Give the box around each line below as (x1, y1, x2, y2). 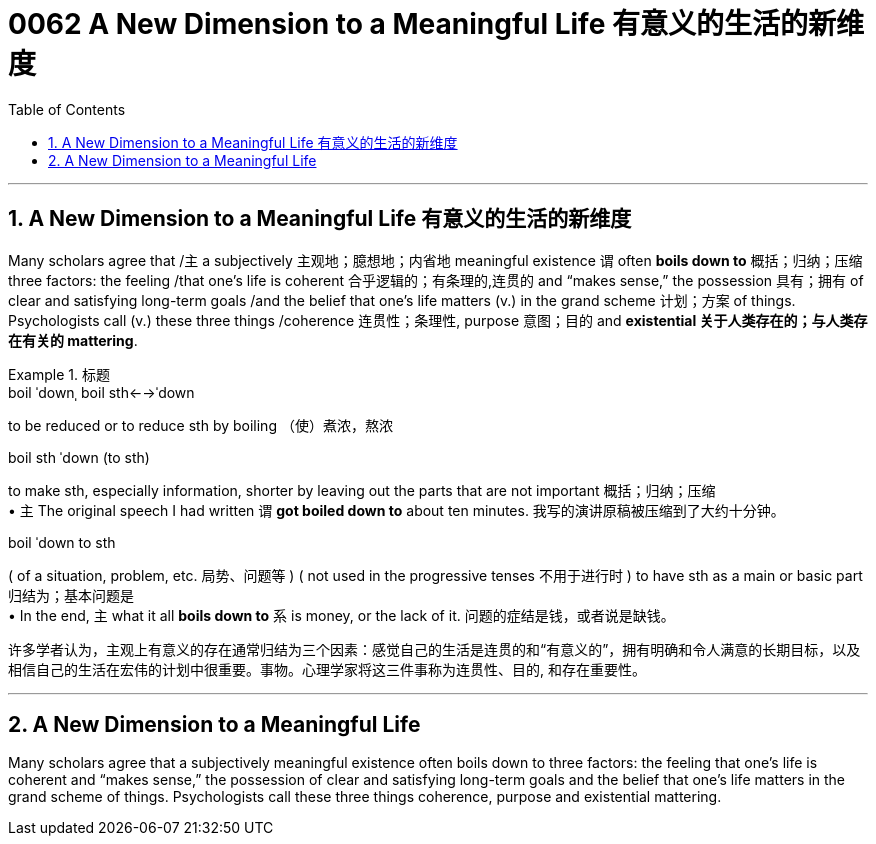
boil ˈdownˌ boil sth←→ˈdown (8, 383, 195, 401)
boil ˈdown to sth (8, 533, 116, 551)
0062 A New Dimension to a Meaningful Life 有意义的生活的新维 (8, 7, 864, 41)
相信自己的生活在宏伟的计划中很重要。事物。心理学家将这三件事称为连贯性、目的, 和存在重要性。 (8, 660, 646, 678)
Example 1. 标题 (8, 365, 110, 383)
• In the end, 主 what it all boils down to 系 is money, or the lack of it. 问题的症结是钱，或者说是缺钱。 (8, 606, 675, 624)
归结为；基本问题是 (8, 586, 134, 604)
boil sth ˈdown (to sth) (8, 448, 150, 466)
